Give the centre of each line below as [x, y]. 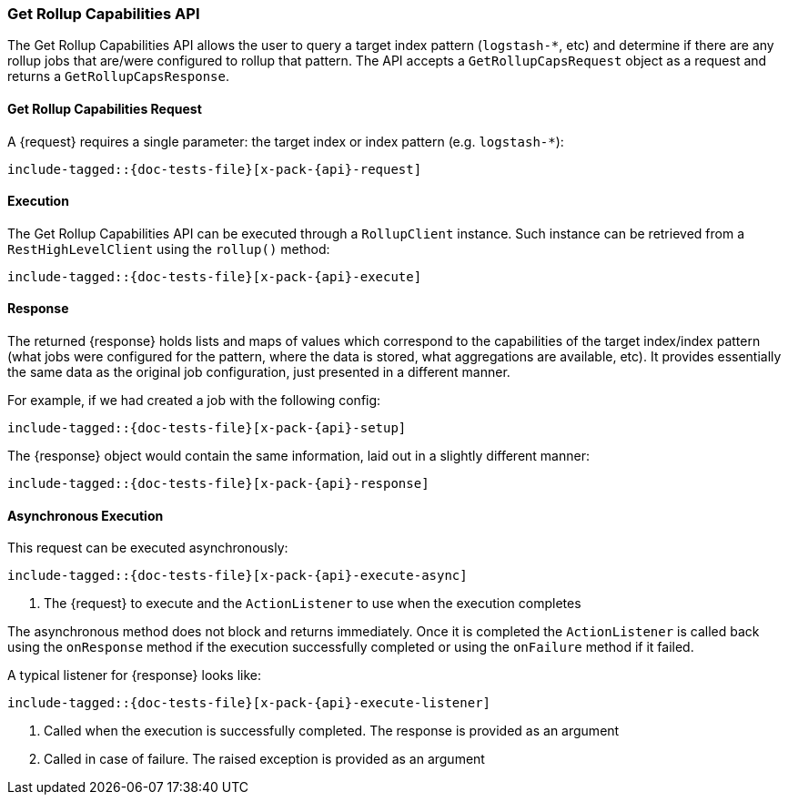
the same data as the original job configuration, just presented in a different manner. [259, 372]
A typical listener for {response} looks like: [135, 675]
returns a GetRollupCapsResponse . [119, 76]
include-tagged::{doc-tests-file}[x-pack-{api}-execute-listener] [249, 703]
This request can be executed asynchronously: [148, 548]
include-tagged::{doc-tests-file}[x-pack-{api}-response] [218, 484]
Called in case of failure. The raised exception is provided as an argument [264, 759]
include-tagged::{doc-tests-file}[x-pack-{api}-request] [215, 169]
